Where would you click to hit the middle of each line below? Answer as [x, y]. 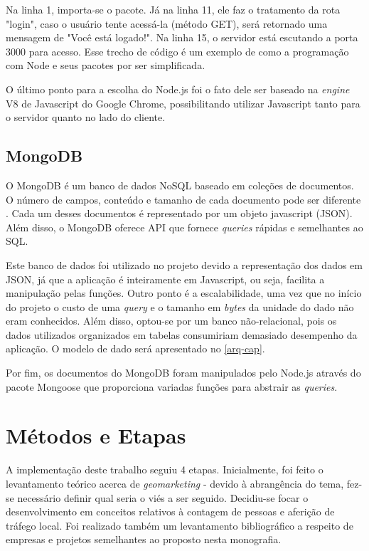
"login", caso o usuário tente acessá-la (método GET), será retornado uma [167, 23]
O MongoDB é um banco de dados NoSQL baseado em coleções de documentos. [180, 185]
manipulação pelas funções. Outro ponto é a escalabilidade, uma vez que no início [184, 293]
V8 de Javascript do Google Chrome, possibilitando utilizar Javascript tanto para [183, 103]
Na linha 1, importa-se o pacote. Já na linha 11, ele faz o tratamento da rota [173, 9]
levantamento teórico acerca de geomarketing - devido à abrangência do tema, [175, 483]
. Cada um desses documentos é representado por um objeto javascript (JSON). [179, 213]
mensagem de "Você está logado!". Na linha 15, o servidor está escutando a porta [182, 37]
